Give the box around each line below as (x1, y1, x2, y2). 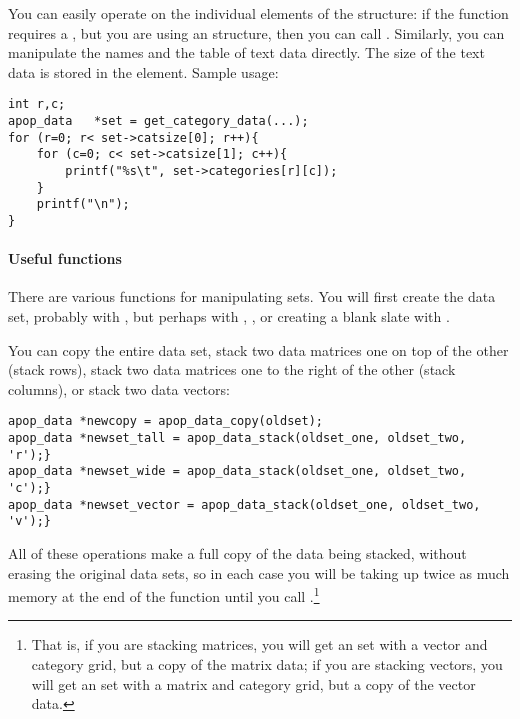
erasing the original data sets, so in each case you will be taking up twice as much (8, 562, 510, 583)
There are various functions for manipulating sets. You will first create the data (8, 286, 496, 307)
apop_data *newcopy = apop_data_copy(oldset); (8, 414, 323, 429)
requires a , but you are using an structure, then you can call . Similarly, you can (8, 22, 505, 43)
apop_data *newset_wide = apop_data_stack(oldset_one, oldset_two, (8, 464, 467, 479)
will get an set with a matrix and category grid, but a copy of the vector (31, 673, 476, 694)
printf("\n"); (36, 197, 130, 212)
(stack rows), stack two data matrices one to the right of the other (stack (8, 359, 456, 380)
